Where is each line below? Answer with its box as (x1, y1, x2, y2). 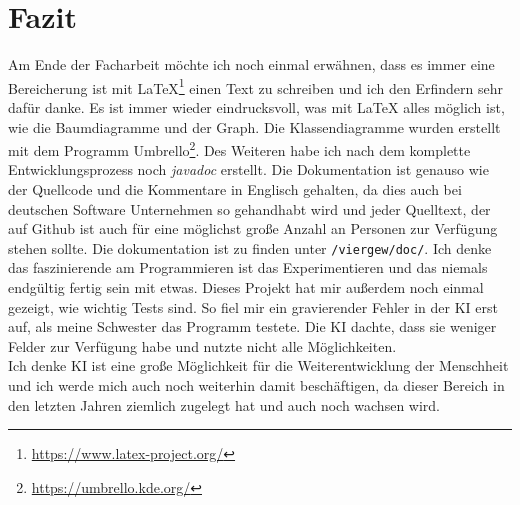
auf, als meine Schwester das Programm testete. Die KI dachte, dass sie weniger (8, 316, 497, 337)
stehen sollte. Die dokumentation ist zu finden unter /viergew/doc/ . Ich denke (8, 237, 492, 258)
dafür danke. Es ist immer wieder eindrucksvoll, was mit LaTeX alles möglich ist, (8, 96, 505, 117)
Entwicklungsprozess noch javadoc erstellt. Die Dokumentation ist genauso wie (8, 159, 489, 180)
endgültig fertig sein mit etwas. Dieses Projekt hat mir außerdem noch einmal (8, 277, 484, 298)
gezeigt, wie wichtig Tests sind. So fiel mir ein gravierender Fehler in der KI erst (8, 296, 498, 317)
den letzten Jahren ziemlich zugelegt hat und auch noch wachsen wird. (8, 394, 440, 415)
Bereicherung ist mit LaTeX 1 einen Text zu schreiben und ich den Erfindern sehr (8, 74, 503, 98)
